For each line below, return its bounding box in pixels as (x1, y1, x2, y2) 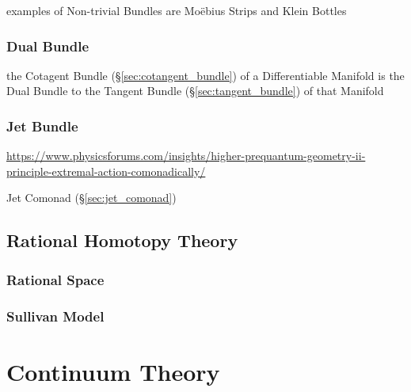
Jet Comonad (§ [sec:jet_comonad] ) (6, 189, 177, 206)
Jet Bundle (6, 116, 78, 135)
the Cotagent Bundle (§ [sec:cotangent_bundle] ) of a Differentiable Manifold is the (6, 67, 405, 83)
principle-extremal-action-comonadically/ (6, 162, 206, 179)
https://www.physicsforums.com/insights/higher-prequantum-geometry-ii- (6, 147, 366, 164)
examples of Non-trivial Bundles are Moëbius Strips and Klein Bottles (6, 2, 347, 18)
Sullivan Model (6, 306, 105, 325)
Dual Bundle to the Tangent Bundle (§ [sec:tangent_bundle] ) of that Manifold (6, 82, 384, 99)
